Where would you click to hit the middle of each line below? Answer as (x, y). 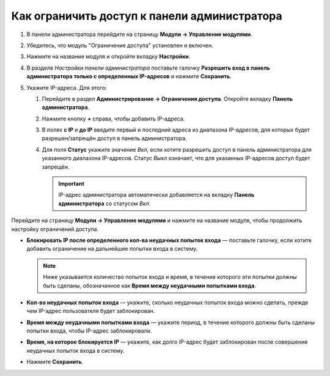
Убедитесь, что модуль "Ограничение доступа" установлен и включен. (120, 45)
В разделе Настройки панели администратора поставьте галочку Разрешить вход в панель (148, 68)
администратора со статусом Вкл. (105, 203)
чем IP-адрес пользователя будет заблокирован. (91, 311)
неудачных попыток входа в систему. (75, 350)
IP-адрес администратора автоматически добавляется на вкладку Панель (156, 195)
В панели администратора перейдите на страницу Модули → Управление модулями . (140, 34)
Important (71, 184)
